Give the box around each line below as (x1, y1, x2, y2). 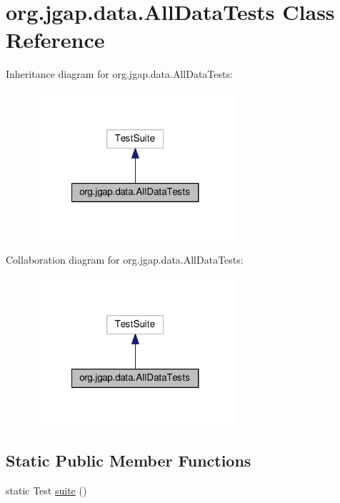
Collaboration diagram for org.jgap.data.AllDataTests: (6, 252, 244, 267)
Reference (6, 25, 105, 54)
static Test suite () (6, 482, 87, 497)
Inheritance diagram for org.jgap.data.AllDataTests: (6, 66, 233, 81)
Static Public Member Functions (6, 449, 251, 471)
